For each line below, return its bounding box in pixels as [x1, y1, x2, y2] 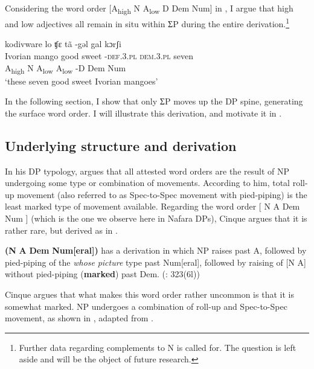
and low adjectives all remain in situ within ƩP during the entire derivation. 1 [5, 16, 290, 30]
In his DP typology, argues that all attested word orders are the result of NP [5, 164, 289, 177]
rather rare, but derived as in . [5, 223, 118, 236]
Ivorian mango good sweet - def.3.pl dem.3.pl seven [5, 49, 194, 62]
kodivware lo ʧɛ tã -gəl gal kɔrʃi [5, 37, 121, 50]
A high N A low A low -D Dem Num [5, 61, 126, 75]
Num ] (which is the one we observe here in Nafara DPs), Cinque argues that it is [5, 212, 307, 225]
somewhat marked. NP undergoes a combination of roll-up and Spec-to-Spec [5, 300, 287, 312]
